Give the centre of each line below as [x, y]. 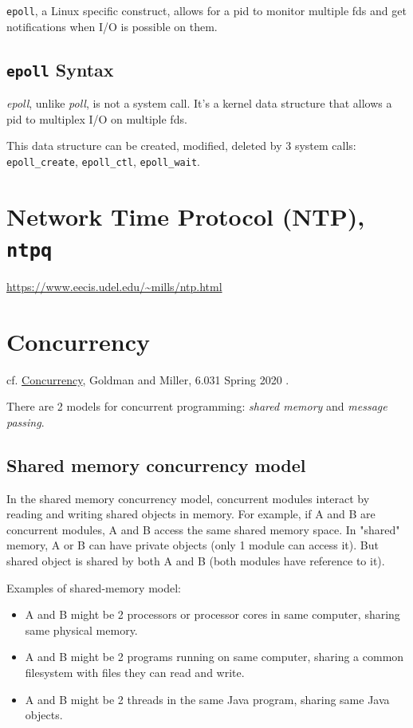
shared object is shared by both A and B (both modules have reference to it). [196, 560]
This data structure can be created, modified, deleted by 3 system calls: [181, 146]
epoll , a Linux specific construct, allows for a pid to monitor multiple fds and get [206, 10]
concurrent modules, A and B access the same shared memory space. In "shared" [203, 529]
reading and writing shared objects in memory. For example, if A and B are [191, 514]
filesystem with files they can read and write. [135, 672]
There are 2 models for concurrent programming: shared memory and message [197, 406]
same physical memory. [81, 630]
